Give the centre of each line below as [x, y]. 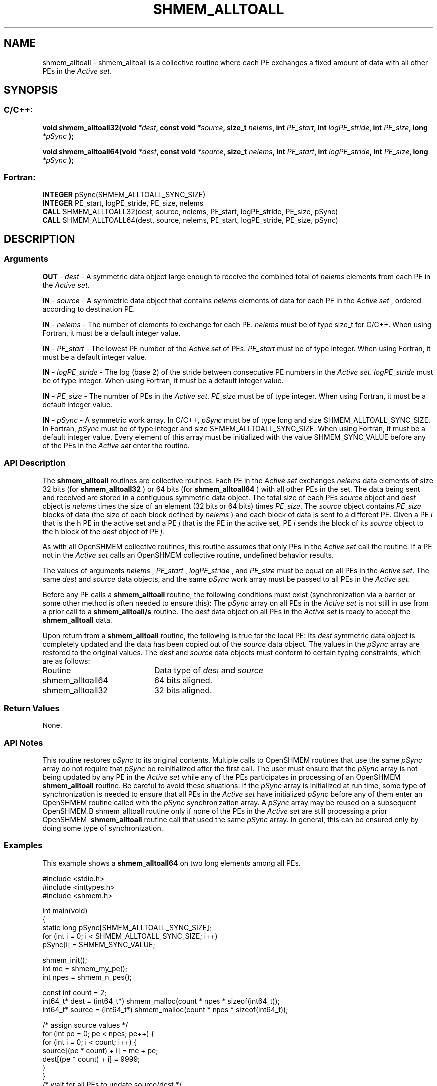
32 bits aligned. [183, 690]
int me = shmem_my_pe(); [85, 968]
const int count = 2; [75, 992]
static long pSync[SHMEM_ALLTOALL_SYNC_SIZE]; [127, 927]
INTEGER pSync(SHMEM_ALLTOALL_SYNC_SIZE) [124, 194]
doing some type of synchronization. [103, 828]
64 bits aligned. [183, 680]
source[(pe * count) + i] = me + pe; [100, 1050]
